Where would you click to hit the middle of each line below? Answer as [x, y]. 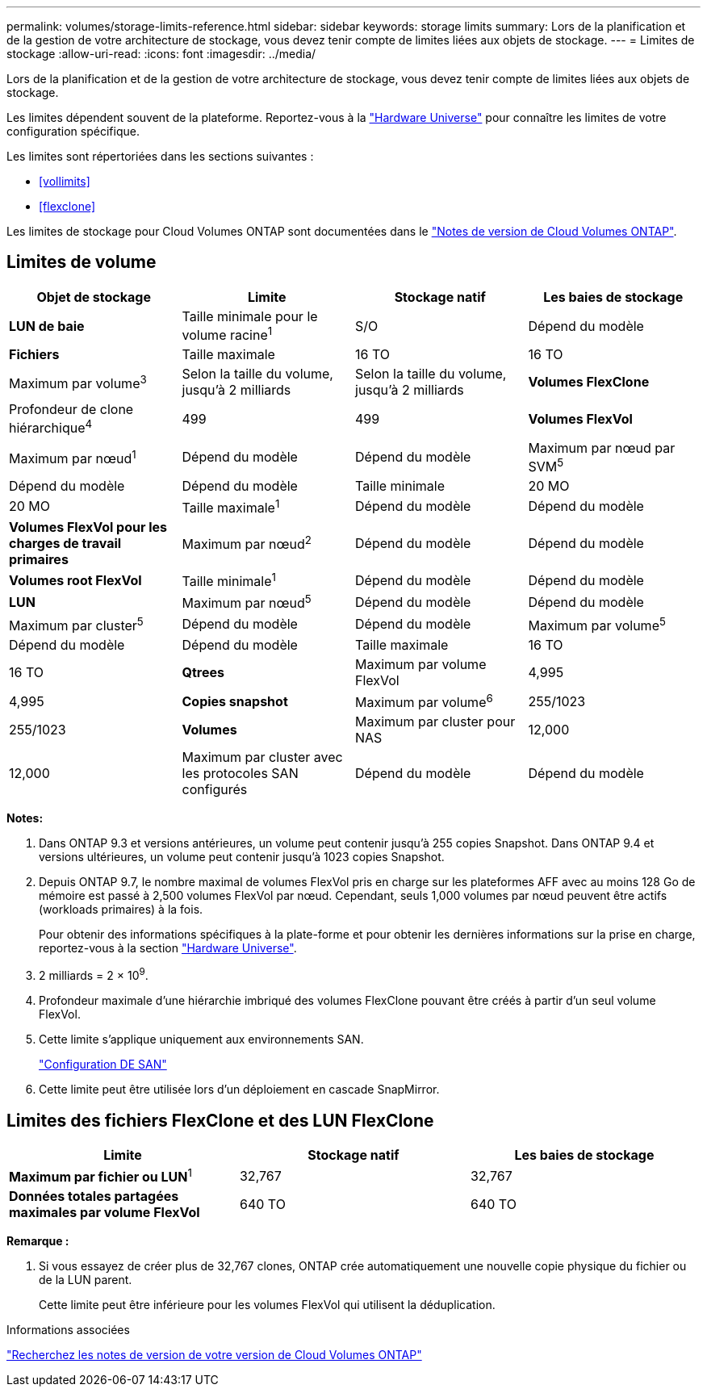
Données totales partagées [94, 1196]
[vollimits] [65, 181]
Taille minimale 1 [229, 580]
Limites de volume [82, 262]
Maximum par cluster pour [435, 722]
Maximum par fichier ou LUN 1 [100, 1175]
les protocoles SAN [240, 774]
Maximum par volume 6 [424, 701]
